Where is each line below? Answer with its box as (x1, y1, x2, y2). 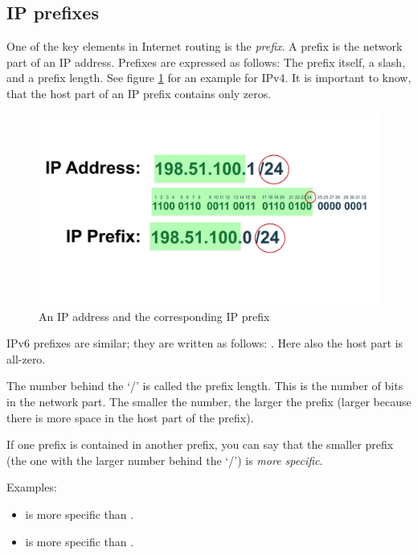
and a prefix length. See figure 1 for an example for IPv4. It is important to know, (6, 69, 412, 86)
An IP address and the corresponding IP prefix (39, 307, 270, 324)
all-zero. (6, 350, 46, 367)
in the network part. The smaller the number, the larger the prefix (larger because (6, 393, 412, 410)
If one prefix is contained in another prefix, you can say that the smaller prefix (6, 436, 394, 453)
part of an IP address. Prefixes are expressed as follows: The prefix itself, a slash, (6, 53, 406, 70)
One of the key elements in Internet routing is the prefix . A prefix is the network (6, 38, 403, 55)
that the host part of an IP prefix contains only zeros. (6, 84, 272, 101)
